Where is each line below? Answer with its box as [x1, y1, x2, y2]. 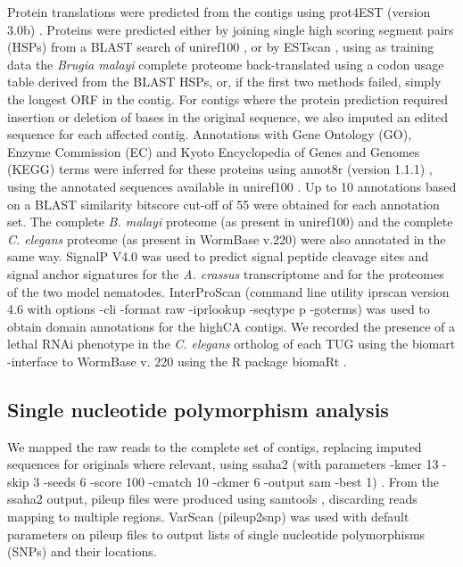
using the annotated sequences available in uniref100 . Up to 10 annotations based [7, 177, 457, 195]
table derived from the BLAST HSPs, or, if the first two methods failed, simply [7, 72, 442, 91]
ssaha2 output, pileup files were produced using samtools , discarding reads [7, 489, 418, 508]
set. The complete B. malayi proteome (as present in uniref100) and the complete [7, 212, 453, 231]
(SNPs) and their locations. [7, 542, 157, 561]
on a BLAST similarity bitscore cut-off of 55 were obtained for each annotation [7, 194, 440, 213]
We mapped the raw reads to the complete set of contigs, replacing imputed [7, 437, 422, 456]
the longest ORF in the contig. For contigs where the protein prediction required [7, 89, 449, 108]
